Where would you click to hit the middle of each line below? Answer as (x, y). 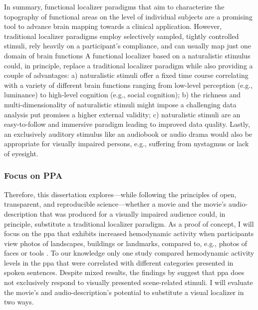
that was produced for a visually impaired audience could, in (132, 213)
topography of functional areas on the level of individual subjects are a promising (128, 16)
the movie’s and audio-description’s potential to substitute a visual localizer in (124, 292)
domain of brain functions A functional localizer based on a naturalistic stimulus (127, 55)
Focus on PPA (33, 175)
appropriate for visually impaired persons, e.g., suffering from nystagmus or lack (127, 144)
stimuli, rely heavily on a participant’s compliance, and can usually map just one (128, 46)
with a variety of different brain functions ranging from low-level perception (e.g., (129, 85)
